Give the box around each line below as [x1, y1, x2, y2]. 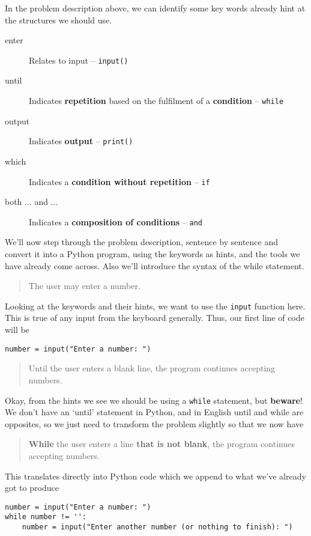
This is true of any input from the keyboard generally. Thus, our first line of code [5, 311, 304, 324]
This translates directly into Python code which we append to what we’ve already [5, 469, 306, 482]
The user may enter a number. [28, 279, 140, 292]
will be [5, 323, 29, 336]
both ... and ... [5, 195, 58, 208]
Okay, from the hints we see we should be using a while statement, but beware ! [5, 394, 303, 406]
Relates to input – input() [29, 53, 128, 66]
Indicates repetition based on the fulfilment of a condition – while [29, 94, 284, 107]
